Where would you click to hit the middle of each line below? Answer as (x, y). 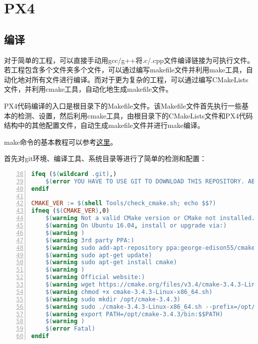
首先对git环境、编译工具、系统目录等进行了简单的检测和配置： (105, 158)
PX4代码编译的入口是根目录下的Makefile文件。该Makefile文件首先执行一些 (123, 105)
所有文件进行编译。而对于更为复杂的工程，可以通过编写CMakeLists (140, 79)
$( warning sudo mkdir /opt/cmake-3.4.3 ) (113, 299)
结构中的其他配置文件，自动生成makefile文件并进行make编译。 (104, 125)
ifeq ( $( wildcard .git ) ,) (74, 174)
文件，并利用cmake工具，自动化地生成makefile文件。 (88, 89)
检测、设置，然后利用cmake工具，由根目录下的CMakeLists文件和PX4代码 (135, 115)
